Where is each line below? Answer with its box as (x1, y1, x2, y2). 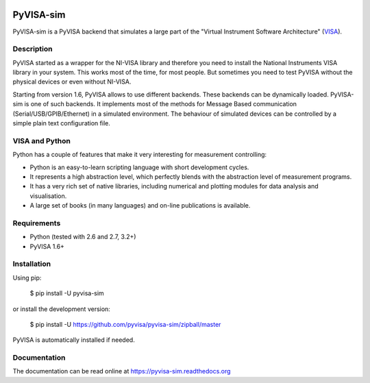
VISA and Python (12, 136, 71, 145)
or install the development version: (12, 305, 111, 313)
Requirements (12, 218, 61, 227)
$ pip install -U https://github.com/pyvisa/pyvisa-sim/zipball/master (29, 320, 221, 328)
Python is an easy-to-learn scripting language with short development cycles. (29, 163, 249, 171)
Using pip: (12, 273, 42, 282)
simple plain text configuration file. (12, 119, 111, 127)
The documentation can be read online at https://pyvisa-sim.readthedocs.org (12, 367, 231, 375)
